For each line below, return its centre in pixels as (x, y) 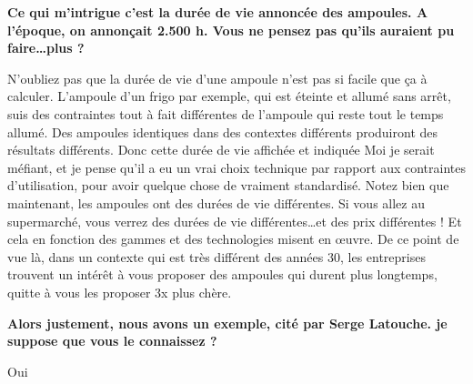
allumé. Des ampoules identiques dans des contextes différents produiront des (223, 131)
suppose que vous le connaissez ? (112, 341)
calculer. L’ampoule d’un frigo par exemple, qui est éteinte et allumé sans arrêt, (229, 96)
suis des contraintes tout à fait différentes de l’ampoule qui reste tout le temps (226, 113)
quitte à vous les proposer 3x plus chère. (120, 292)
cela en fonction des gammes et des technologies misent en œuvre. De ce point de (233, 239)
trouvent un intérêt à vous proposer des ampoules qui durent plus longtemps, (222, 274)
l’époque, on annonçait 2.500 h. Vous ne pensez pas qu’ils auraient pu (231, 30)
